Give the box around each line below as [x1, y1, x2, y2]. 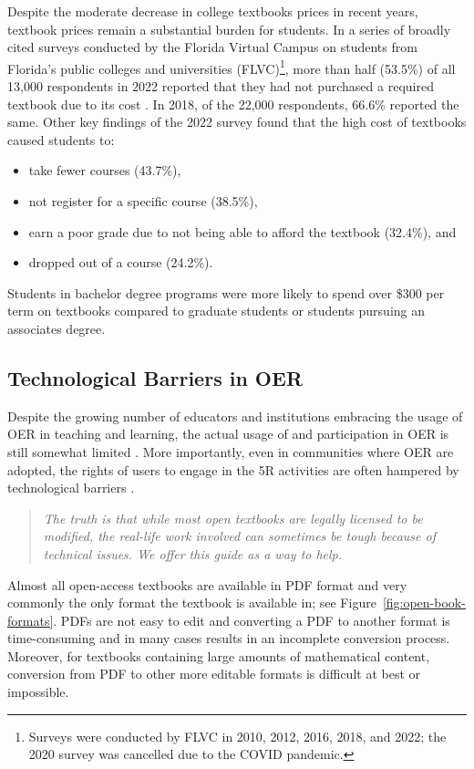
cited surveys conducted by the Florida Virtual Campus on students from [7, 37, 417, 57]
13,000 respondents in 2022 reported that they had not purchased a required [7, 77, 434, 96]
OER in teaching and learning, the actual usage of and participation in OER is [7, 424, 449, 443]
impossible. [7, 682, 69, 701]
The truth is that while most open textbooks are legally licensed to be [43, 508, 423, 527]
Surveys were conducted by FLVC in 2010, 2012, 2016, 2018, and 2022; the [28, 726, 447, 745]
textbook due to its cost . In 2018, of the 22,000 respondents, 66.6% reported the [7, 94, 459, 113]
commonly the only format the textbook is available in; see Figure [7, 593, 376, 612]
